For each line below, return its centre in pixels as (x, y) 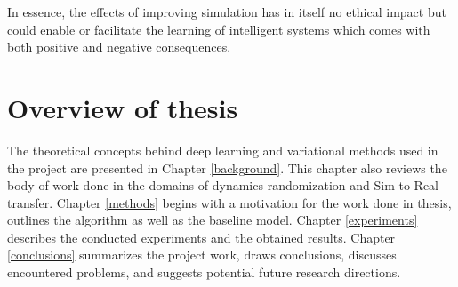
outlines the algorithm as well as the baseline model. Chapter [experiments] (213, 220)
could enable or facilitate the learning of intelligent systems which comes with (219, 29)
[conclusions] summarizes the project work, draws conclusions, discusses (202, 255)
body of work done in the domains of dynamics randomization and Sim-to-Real (223, 185)
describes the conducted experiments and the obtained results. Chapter (201, 237)
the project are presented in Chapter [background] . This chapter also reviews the (227, 167)
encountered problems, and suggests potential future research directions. (204, 272)
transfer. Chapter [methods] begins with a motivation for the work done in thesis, (229, 202)
